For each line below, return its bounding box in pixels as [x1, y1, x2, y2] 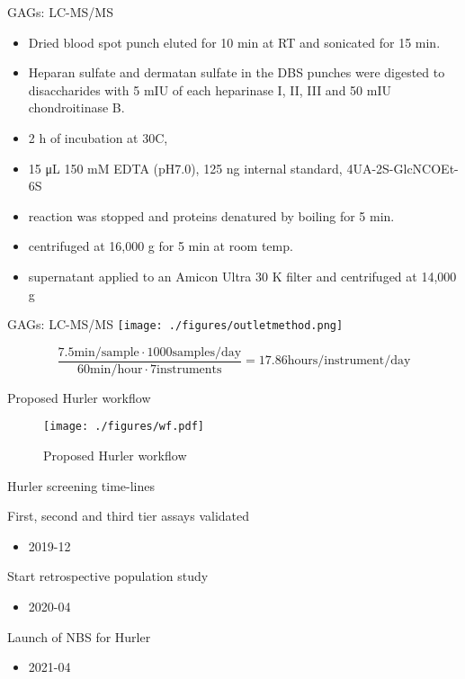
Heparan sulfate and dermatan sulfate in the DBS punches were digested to [28, 63, 445, 82]
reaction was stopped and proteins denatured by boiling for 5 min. [28, 206, 395, 225]
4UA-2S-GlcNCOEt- [346, 158, 459, 177]
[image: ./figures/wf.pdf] [43, 420, 204, 433]
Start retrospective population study [7, 567, 209, 585]
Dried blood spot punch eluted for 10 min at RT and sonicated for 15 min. [28, 32, 441, 51]
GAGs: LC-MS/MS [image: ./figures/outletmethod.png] [7, 315, 344, 334]
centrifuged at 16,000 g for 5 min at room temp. [28, 237, 293, 255]
